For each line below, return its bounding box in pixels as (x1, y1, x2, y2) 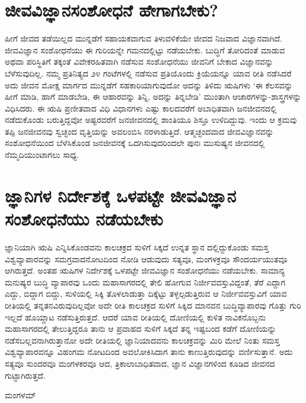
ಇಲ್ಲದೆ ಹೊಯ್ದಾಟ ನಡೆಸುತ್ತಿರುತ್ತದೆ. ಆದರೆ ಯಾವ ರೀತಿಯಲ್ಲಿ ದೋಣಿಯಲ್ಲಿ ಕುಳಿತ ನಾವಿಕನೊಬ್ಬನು (5, 310, 266, 323)
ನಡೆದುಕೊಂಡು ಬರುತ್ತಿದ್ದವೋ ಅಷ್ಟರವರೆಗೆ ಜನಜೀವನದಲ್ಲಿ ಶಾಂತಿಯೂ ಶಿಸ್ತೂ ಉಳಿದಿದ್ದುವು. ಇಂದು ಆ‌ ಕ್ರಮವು (5, 113, 297, 126)
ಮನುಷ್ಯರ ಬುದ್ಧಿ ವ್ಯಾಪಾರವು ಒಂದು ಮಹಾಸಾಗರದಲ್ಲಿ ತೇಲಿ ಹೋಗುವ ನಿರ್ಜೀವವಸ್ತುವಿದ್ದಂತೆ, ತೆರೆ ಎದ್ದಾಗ (5, 275, 286, 288)
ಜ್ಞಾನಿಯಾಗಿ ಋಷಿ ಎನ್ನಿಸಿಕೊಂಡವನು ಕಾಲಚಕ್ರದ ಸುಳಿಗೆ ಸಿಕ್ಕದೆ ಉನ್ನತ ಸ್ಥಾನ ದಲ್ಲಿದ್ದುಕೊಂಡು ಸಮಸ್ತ (5, 240, 269, 253)
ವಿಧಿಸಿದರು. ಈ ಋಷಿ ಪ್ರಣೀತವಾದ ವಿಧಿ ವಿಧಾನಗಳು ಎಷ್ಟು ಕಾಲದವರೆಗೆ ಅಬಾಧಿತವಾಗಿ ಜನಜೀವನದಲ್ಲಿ (5, 101, 277, 114)
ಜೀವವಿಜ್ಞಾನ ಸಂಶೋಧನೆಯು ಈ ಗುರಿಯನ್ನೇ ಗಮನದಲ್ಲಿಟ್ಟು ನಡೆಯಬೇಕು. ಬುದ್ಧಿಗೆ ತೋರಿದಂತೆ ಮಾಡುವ (5, 43, 285, 56)
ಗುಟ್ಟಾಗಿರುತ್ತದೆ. (5, 369, 46, 381)
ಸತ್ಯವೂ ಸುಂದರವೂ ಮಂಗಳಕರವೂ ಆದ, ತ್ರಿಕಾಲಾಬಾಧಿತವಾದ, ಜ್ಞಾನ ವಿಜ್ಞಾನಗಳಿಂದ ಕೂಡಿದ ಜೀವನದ (5, 357, 275, 369)
